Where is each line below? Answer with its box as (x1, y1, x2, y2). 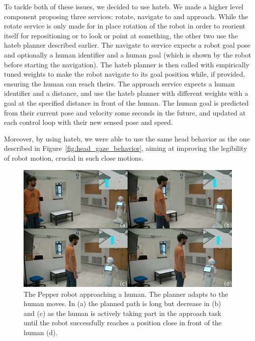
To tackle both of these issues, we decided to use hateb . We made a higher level (4, 1, 244, 11)
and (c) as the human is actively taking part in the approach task (24, 308, 222, 318)
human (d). (24, 327, 57, 337)
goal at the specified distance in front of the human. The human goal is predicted (4, 97, 249, 108)
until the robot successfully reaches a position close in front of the (24, 317, 222, 328)
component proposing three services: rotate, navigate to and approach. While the (4, 11, 248, 21)
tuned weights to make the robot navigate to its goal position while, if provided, (4, 69, 245, 79)
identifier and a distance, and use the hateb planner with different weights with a (4, 88, 248, 98)
